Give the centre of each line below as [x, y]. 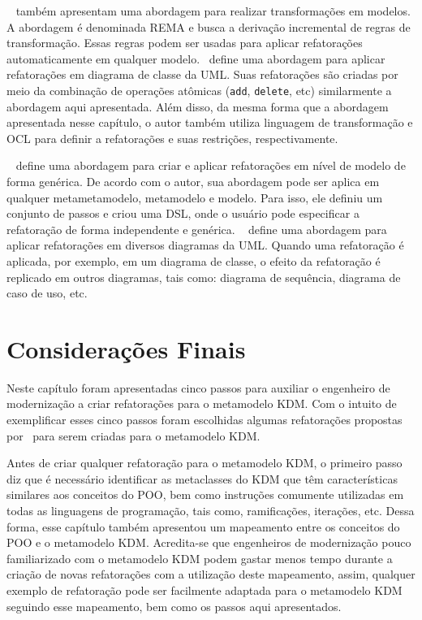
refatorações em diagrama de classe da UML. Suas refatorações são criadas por [202, 74]
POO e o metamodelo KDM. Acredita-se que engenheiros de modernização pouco [209, 542]
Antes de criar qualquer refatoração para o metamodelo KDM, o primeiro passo [205, 463]
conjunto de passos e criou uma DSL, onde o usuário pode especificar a [183, 213]
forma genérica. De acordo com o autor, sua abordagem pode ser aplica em [193, 181]
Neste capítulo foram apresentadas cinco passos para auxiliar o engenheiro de [198, 387]
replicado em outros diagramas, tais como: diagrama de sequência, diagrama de [204, 277]
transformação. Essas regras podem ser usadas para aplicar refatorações [185, 43]
